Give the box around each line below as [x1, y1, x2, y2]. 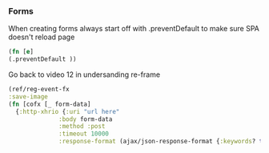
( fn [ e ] [8, 48, 34, 56]
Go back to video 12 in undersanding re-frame [8, 70, 161, 79]
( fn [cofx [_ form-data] [8, 100, 91, 108]
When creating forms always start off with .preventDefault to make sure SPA [8, 24, 260, 34]
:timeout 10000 [58, 130, 110, 138]
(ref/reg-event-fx [8, 86, 70, 94]
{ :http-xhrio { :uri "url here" [15, 107, 120, 115]
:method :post [58, 123, 106, 131]
